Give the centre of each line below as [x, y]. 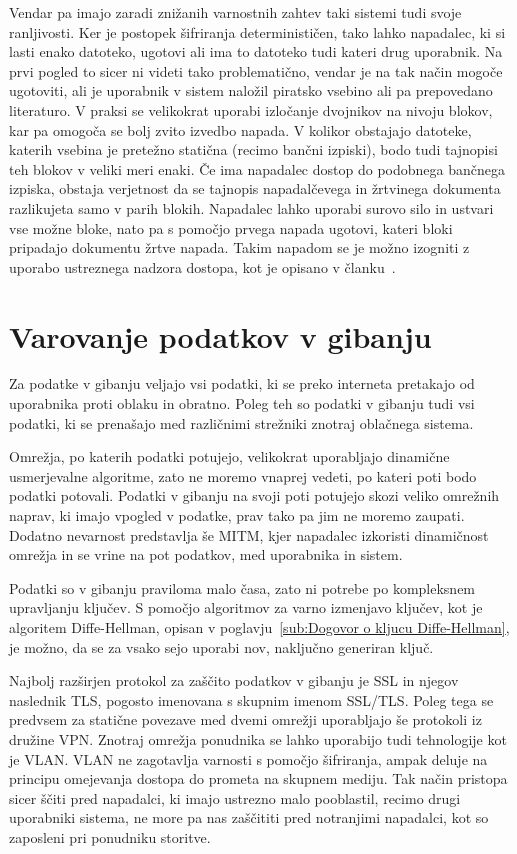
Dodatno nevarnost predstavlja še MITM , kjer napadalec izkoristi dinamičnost [249, 534]
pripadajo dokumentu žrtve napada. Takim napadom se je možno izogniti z [239, 247]
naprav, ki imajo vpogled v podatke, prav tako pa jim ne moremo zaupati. [237, 515]
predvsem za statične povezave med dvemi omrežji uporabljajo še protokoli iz [245, 719]
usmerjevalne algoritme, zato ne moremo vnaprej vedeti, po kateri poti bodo [243, 475]
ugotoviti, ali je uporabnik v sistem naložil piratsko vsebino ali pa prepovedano [251, 90]
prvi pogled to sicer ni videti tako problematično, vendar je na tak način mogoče [256, 70]
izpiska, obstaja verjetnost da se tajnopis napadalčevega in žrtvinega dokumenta [255, 188]
